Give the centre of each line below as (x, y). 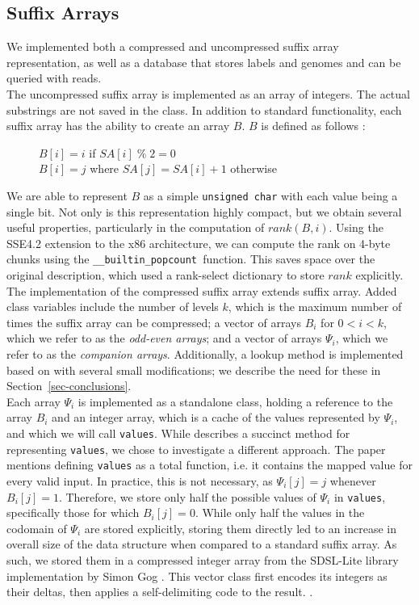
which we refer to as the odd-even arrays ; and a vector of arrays (164, 338)
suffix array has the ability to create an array (118, 126)
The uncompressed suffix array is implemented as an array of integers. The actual (208, 93)
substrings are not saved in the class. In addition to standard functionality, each (204, 109)
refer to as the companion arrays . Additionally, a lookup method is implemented (205, 354)
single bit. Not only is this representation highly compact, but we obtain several (204, 211)
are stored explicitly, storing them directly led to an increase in (240, 528)
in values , (360, 496)
